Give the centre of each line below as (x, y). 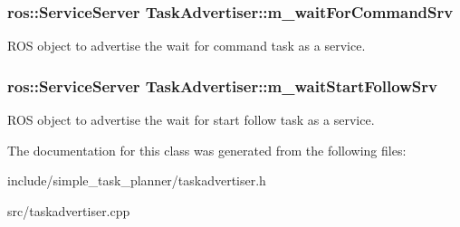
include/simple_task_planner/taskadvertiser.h (137, 180)
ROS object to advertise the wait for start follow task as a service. (191, 120)
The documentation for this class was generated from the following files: (207, 150)
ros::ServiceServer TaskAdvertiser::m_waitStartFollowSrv (222, 85)
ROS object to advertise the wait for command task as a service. (187, 46)
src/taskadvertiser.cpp (69, 210)
